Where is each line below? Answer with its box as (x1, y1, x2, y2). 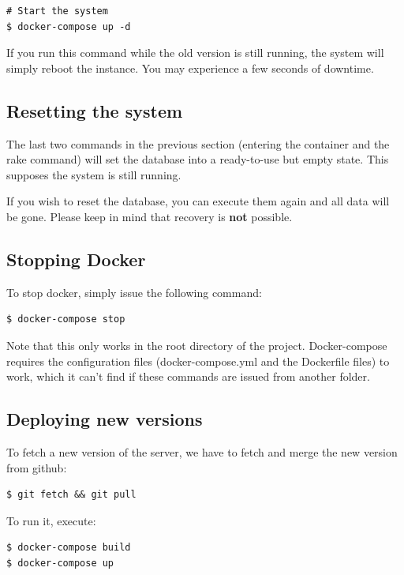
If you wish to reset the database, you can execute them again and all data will (6, 193, 390, 209)
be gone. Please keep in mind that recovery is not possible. (6, 208, 293, 224)
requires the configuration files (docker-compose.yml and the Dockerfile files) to (6, 352, 390, 369)
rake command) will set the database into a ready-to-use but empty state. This (6, 151, 389, 167)
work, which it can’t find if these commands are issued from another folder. (6, 368, 370, 385)
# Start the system (6, 6, 108, 17)
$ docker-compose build (6, 542, 131, 554)
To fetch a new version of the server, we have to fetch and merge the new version (6, 443, 398, 460)
